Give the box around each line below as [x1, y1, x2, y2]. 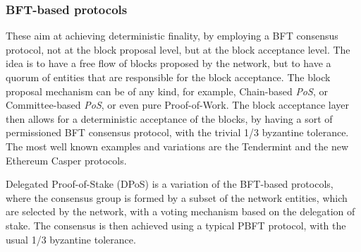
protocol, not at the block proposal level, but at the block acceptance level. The [6, 42, 350, 56]
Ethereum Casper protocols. [6, 152, 127, 167]
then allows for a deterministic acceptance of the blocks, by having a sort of [6, 111, 333, 126]
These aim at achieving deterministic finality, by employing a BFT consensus [6, 28, 338, 43]
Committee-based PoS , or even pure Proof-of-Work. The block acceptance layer [6, 97, 349, 112]
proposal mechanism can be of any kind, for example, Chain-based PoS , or [6, 83, 328, 98]
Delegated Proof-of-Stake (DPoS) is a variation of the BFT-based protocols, [6, 176, 334, 191]
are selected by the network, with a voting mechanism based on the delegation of [6, 204, 355, 219]
